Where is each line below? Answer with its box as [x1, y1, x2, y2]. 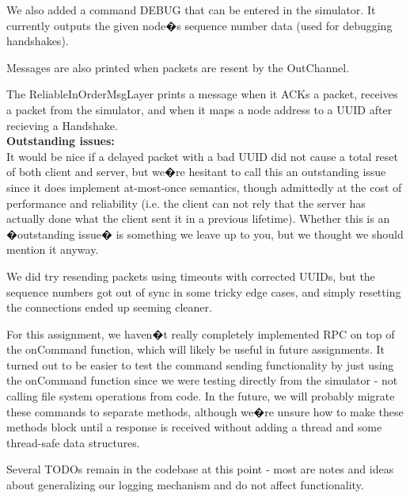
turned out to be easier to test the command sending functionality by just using [6, 356, 394, 373]
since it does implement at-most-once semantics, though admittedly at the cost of [6, 178, 402, 195]
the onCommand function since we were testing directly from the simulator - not [6, 372, 398, 389]
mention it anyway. [6, 241, 99, 258]
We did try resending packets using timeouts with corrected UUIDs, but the [6, 267, 375, 284]
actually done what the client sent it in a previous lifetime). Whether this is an [6, 210, 390, 227]
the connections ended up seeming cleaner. [6, 299, 212, 316]
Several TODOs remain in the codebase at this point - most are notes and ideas [6, 461, 394, 477]
